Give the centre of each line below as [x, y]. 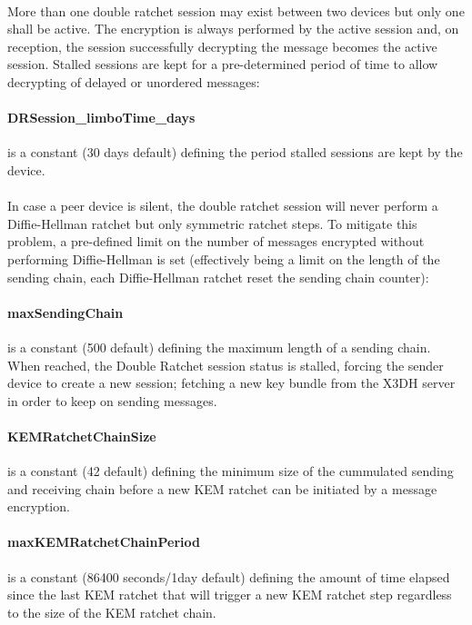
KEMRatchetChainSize [82, 436]
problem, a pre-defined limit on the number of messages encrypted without [216, 241]
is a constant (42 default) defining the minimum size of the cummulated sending [231, 471]
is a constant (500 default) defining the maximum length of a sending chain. [219, 347]
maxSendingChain [65, 312]
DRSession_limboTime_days [101, 118]
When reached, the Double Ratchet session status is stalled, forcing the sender [226, 365]
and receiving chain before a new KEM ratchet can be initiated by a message [222, 488]
